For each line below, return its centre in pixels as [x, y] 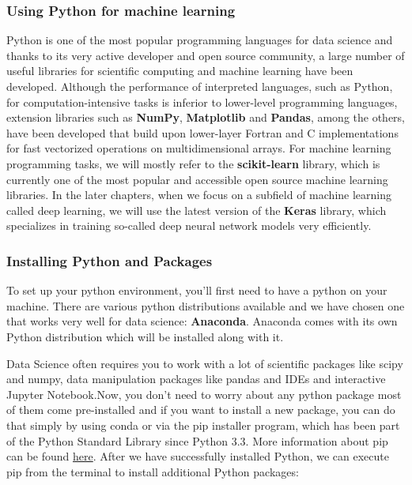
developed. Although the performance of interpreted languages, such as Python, [200, 86]
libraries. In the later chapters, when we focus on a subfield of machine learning [199, 195]
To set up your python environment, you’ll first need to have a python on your [197, 290]
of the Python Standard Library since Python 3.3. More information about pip [197, 440]
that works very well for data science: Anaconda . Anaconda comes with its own [202, 321]
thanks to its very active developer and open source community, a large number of [206, 55]
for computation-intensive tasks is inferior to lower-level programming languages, [202, 102]
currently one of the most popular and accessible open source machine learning [197, 179]
